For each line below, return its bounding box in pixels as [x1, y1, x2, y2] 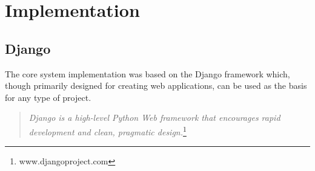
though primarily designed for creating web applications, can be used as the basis [5, 79, 307, 92]
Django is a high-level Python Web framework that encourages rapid [28, 111, 280, 124]
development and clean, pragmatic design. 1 [28, 123, 187, 138]
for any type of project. [5, 91, 91, 103]
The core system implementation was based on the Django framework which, [5, 67, 290, 80]
